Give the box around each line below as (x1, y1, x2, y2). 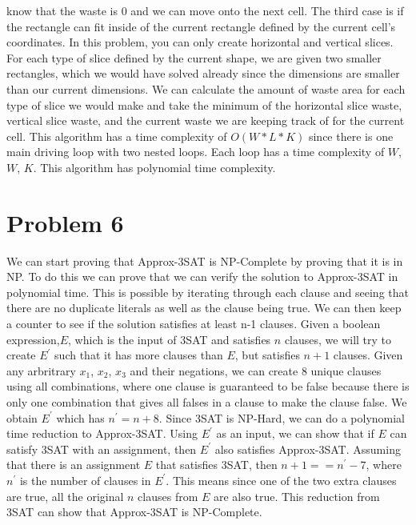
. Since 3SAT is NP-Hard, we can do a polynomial (158, 409, 406, 426)
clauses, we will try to (284, 331, 392, 347)
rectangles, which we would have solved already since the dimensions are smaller (6, 65, 400, 82)
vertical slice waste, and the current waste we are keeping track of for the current (6, 112, 405, 129)
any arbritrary (6, 362, 76, 379)
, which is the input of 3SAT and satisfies (68, 331, 271, 347)
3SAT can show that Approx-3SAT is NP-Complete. (6, 503, 262, 520)
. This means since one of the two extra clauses (166, 471, 397, 488)
